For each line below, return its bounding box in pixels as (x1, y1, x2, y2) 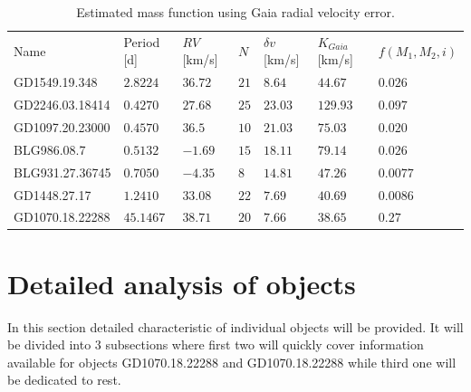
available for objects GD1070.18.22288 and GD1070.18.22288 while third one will (7, 352, 457, 371)
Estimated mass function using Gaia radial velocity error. (76, 3, 395, 21)
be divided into (7, 335, 91, 354)
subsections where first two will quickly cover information (105, 335, 424, 354)
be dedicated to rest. (7, 370, 121, 389)
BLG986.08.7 (14, 139, 86, 158)
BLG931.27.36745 (14, 162, 111, 181)
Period (123, 32, 160, 51)
